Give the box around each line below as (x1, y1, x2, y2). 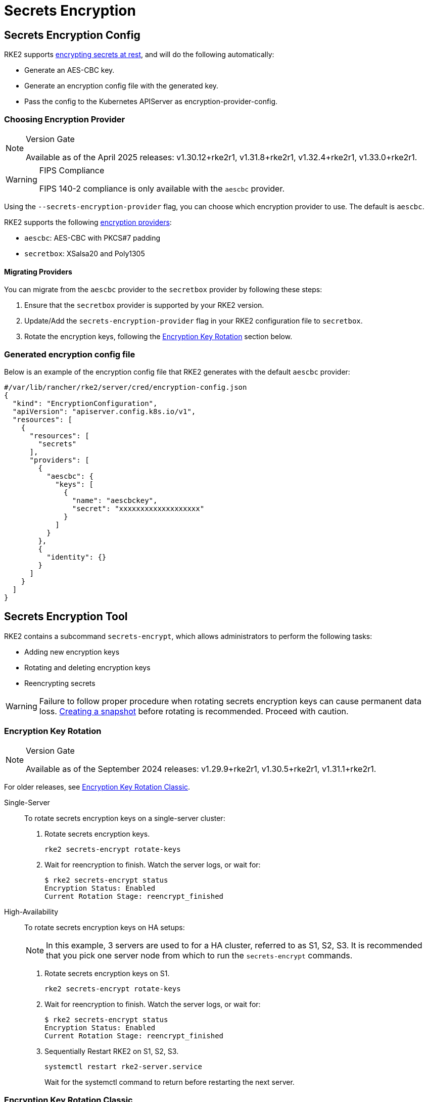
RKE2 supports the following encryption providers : (4, 217, 172, 226)
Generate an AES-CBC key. (24, 66, 115, 75)
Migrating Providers (4, 267, 72, 276)
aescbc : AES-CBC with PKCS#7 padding (24, 233, 161, 242)
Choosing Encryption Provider (4, 114, 125, 124)
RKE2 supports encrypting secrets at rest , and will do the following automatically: (4, 50, 274, 59)
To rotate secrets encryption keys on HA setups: (24, 923, 185, 932)
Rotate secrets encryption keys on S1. (44, 969, 170, 978)
